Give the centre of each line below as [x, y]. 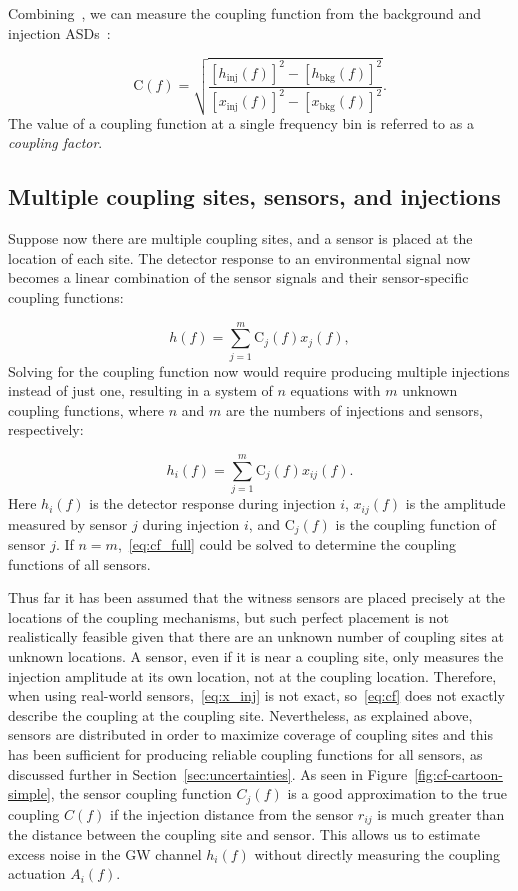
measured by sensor [68, 523]
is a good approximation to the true [397, 793]
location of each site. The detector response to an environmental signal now [239, 257]
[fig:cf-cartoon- [458, 773]
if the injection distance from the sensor [232, 813]
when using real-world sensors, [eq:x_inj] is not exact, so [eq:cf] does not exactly [256, 695]
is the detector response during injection [212, 503]
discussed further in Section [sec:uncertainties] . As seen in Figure [208, 773]
